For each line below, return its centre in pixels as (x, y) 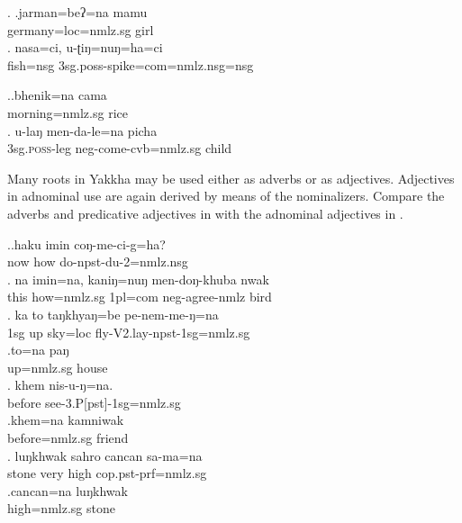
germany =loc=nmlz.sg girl (81, 29)
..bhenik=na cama (57, 95)
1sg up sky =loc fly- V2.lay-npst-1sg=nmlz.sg (129, 332)
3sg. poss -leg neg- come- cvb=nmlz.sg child (120, 148)
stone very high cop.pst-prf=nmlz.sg (107, 473)
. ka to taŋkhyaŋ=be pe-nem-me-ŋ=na (113, 314)
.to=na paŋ (38, 350)
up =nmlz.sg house (58, 367)
